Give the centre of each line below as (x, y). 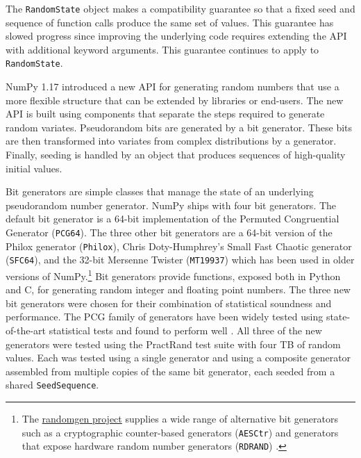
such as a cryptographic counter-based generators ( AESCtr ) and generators (180, 432)
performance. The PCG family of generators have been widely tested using (165, 317)
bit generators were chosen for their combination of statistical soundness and (169, 303)
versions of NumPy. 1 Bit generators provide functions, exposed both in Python (173, 275)
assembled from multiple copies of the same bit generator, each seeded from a (170, 371)
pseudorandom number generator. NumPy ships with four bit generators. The (171, 205)
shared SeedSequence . (52, 385)
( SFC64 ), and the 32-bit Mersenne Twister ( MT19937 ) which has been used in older (180, 260)
